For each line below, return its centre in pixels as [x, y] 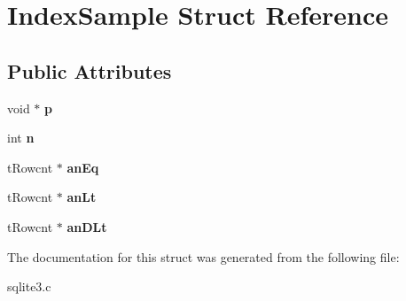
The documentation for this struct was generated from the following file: [203, 256]
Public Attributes [90, 70]
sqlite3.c [29, 286]
